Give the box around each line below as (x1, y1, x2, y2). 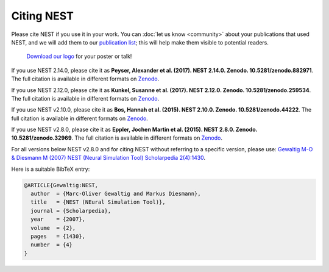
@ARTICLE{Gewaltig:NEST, (24, 182, 99, 188)
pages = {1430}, (30, 232, 85, 240)
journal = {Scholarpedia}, (30, 207, 111, 214)
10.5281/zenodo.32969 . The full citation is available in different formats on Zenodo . (11, 134, 222, 141)
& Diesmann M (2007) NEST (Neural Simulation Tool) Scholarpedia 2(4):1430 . (11, 154, 206, 162)
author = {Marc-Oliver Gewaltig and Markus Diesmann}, (30, 190, 201, 197)
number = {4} (30, 242, 73, 248)
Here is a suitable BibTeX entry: (11, 165, 90, 173)
